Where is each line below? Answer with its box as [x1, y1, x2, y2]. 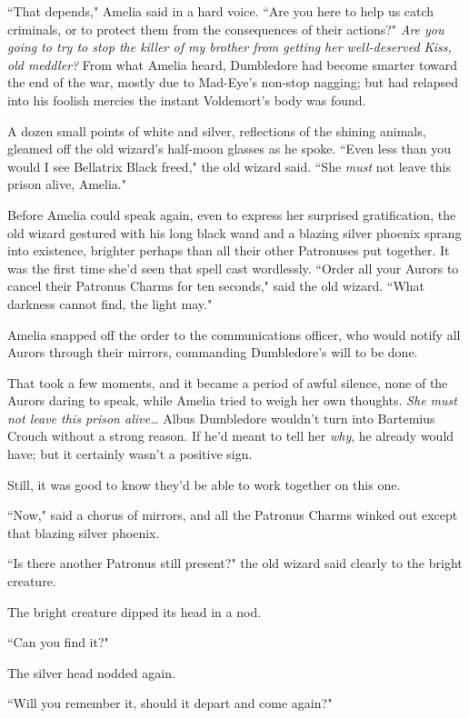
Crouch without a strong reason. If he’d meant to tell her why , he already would [7, 426, 454, 445]
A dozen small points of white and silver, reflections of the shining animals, [7, 121, 426, 140]
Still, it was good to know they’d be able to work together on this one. [7, 474, 401, 494]
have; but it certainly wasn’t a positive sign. [7, 444, 253, 464]
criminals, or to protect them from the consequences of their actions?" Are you [7, 19, 444, 38]
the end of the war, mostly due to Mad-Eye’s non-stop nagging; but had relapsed [7, 73, 459, 92]
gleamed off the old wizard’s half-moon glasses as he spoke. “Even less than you [7, 139, 452, 158]
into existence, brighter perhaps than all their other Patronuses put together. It [7, 241, 450, 260]
